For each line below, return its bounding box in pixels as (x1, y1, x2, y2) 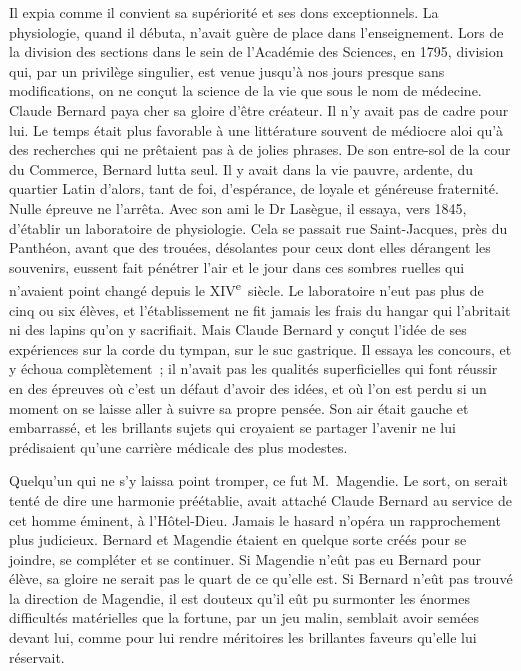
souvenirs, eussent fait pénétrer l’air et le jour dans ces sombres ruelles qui (9, 256, 465, 277)
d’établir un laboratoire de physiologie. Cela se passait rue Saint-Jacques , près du (9, 217, 508, 238)
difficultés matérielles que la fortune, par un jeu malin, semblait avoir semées (9, 607, 479, 628)
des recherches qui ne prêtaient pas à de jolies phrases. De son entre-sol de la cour (9, 139, 511, 160)
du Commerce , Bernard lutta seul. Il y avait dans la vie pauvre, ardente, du (9, 158, 474, 179)
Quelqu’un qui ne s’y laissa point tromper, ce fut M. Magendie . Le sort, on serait (9, 470, 508, 491)
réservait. (9, 646, 65, 667)
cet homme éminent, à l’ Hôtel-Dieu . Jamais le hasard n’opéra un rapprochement (9, 509, 501, 530)
